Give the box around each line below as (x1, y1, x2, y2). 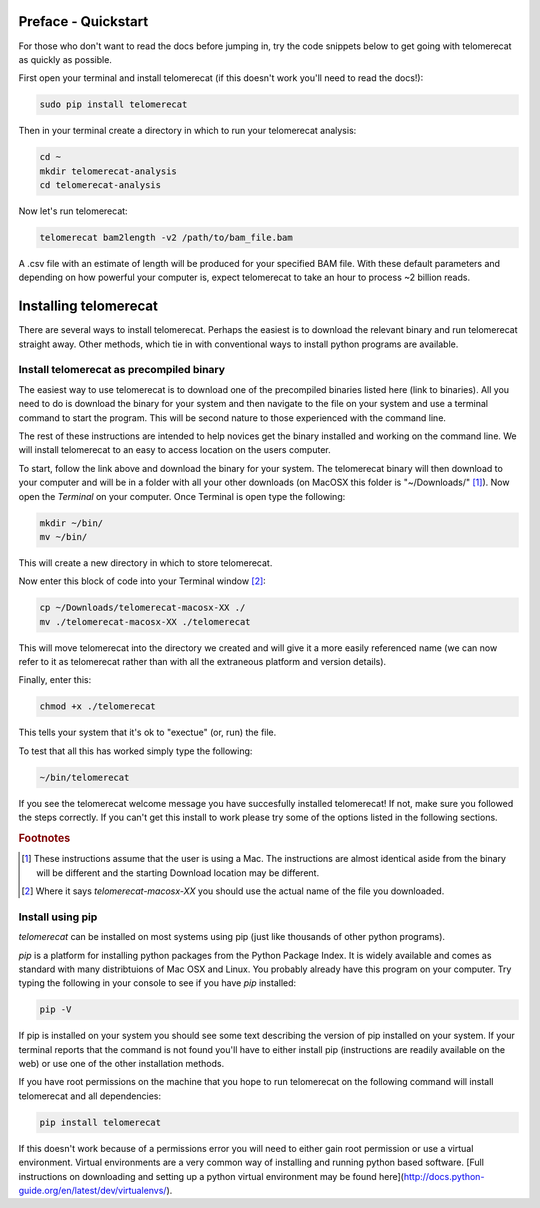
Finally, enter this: (18, 674, 92, 686)
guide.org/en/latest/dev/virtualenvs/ (18, 1184, 167, 1196)
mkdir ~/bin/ (39, 517, 104, 529)
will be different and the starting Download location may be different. (36, 866, 320, 879)
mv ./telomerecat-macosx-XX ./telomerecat (39, 616, 251, 627)
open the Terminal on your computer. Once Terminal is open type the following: (18, 490, 346, 502)
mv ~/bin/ (39, 531, 88, 542)
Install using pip (18, 910, 98, 924)
